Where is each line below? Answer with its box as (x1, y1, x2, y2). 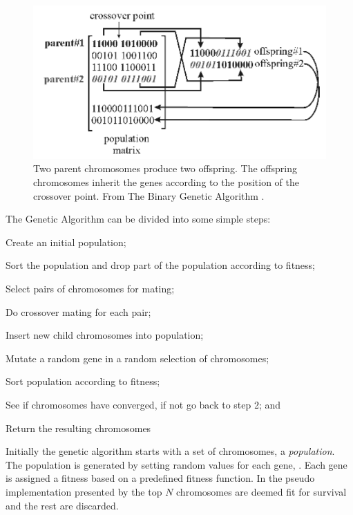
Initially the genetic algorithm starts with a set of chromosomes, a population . (6, 444, 335, 458)
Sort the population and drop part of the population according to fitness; (6, 258, 316, 272)
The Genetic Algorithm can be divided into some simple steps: (6, 212, 271, 226)
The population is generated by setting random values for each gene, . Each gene (6, 457, 347, 471)
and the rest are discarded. (6, 498, 119, 512)
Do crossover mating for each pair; (6, 304, 151, 319)
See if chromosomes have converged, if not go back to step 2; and (6, 397, 281, 411)
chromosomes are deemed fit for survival (176, 484, 347, 498)
